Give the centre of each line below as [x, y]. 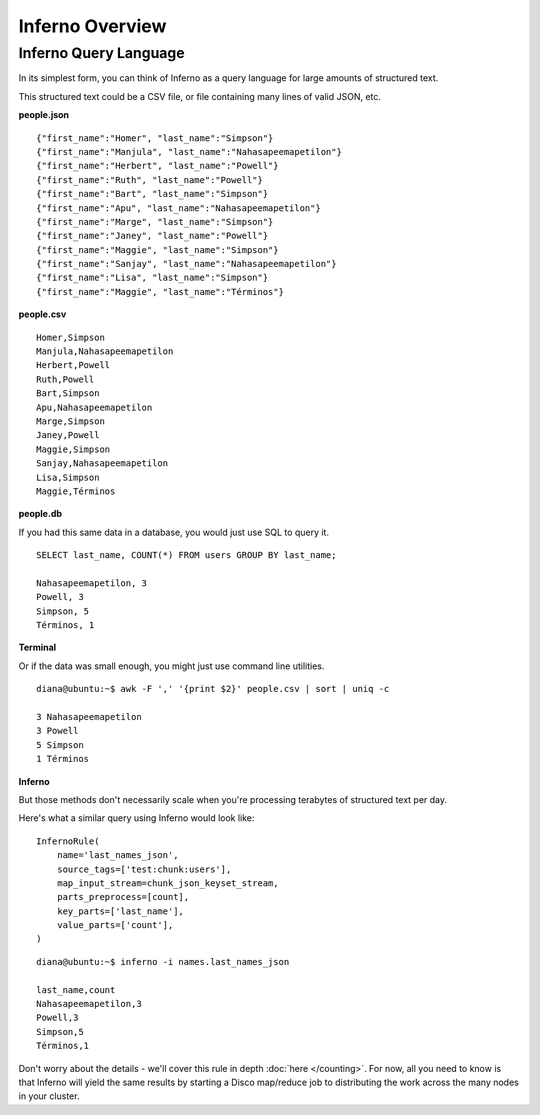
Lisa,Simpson [68, 477]
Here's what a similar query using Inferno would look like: [136, 818]
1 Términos [63, 759]
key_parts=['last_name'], [120, 911]
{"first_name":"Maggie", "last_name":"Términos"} [160, 291]
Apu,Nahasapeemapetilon [94, 407]
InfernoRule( [68, 841]
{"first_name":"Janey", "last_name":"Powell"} [152, 236]
